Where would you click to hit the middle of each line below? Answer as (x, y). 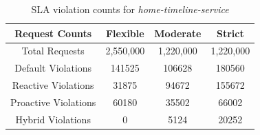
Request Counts (53, 33)
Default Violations (53, 68)
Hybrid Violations (53, 119)
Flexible (125, 33)
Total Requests (53, 51)
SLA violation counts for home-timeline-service (130, 9)
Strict (230, 33)
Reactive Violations (53, 85)
